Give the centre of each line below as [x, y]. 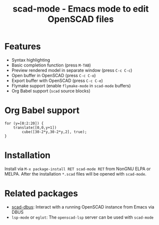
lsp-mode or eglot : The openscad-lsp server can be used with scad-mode [82, 217]
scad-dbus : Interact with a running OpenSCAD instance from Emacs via [83, 207]
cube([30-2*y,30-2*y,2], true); [55, 132]
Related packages [41, 193]
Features [23, 47]
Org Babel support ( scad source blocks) [51, 91]
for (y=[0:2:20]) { [24, 123]
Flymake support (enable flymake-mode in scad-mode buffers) [71, 85]
